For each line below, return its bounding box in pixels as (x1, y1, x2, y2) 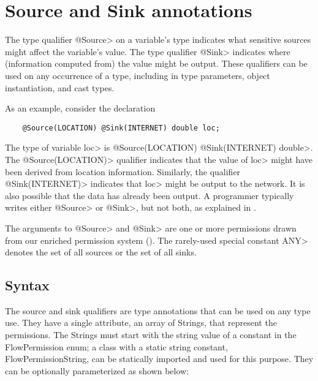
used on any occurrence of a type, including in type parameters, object (5, 69, 270, 81)
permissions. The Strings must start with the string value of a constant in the (5, 328, 297, 341)
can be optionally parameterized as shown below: (5, 364, 189, 377)
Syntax (5, 276, 50, 295)
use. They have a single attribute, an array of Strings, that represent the (5, 316, 277, 329)
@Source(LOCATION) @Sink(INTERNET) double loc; (22, 123, 220, 132)
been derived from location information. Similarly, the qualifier (5, 165, 241, 178)
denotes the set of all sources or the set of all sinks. (5, 246, 197, 258)
